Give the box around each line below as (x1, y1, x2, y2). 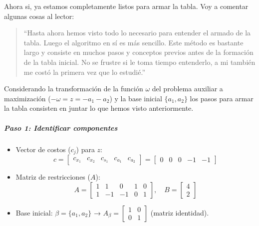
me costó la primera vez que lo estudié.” (23, 66, 146, 77)
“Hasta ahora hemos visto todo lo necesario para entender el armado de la (23, 27, 251, 38)
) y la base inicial (109, 93, 162, 103)
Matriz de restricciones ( (15, 171, 90, 182)
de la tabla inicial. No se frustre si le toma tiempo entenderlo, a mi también (23, 56, 256, 67)
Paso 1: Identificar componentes (4, 122, 118, 133)
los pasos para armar (190, 93, 254, 103)
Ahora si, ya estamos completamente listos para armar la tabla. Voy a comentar (4, 1, 249, 11)
